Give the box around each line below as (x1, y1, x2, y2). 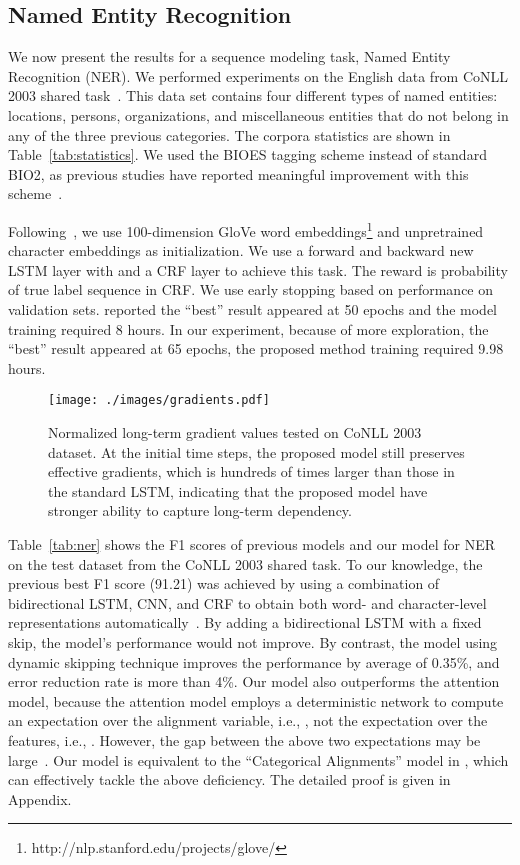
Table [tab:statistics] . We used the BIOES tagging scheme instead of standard (8, 144, 487, 165)
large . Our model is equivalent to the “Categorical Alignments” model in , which (8, 749, 509, 770)
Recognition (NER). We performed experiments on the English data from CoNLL (8, 65, 509, 86)
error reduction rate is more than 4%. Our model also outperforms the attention (8, 671, 500, 692)
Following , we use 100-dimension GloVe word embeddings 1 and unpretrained (8, 217, 484, 241)
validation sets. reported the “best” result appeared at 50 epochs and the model (8, 298, 497, 319)
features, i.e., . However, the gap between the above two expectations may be (8, 729, 481, 750)
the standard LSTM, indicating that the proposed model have (48, 480, 428, 501)
